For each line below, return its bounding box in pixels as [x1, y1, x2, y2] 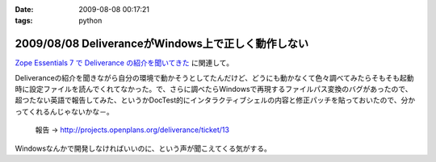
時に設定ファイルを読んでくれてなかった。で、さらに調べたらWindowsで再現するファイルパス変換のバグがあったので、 [15, 85, 413, 94]
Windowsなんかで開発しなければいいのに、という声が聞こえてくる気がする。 [15, 143, 272, 153]
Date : [15, 5, 34, 14]
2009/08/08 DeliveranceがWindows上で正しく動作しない [15, 37, 309, 51]
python [78, 16, 103, 26]
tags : [15, 16, 33, 26]
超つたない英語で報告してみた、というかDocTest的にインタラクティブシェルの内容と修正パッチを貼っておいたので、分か [15, 95, 416, 105]
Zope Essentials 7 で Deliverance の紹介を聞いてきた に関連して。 [15, 58, 234, 68]
